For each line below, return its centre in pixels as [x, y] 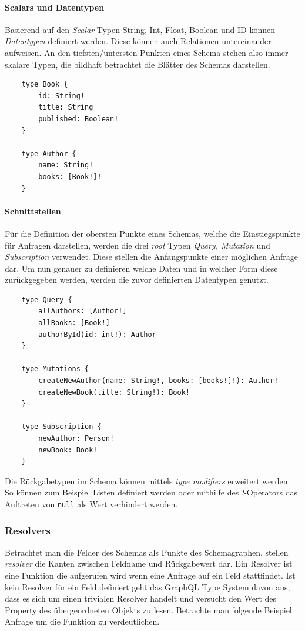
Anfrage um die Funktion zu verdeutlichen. [82, 621]
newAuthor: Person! [76, 438]
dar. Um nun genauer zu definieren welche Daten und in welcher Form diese [141, 268]
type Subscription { [61, 427]
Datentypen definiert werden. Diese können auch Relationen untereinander [138, 41]
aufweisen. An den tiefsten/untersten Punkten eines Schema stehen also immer [147, 52]
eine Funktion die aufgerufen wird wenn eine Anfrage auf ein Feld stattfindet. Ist [150, 575]
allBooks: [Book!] [74, 323]
